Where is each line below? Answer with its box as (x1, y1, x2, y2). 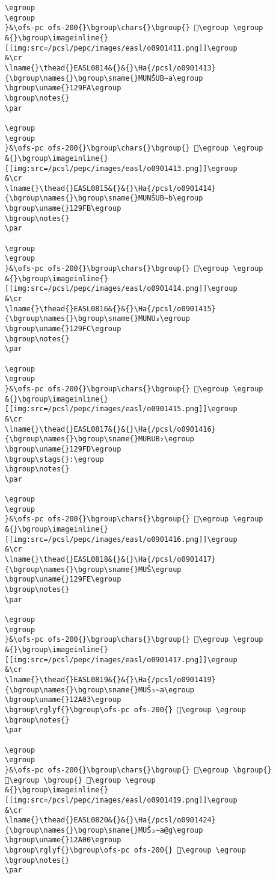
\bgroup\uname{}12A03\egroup (5, 695, 121, 704)
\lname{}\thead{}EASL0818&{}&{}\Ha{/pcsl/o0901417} (5, 555, 216, 564)
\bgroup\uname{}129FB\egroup (5, 204, 121, 213)
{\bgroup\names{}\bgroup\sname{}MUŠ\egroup (5, 565, 182, 574)
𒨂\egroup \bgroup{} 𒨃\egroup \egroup (5, 775, 156, 784)
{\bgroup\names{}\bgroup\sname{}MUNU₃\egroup (5, 314, 190, 323)
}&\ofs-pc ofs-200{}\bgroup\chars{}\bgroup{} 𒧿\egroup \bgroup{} (5, 765, 272, 774)
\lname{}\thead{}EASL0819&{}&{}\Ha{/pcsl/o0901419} (5, 675, 216, 684)
